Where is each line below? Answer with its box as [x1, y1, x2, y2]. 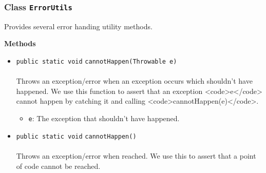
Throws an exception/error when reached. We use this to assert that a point [16, 150, 256, 161]
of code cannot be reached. [16, 160, 101, 171]
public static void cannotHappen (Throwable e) [16, 57, 177, 65]
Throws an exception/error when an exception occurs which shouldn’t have [16, 75, 253, 86]
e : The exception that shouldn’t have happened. [28, 113, 180, 123]
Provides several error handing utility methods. [4, 21, 153, 31]
